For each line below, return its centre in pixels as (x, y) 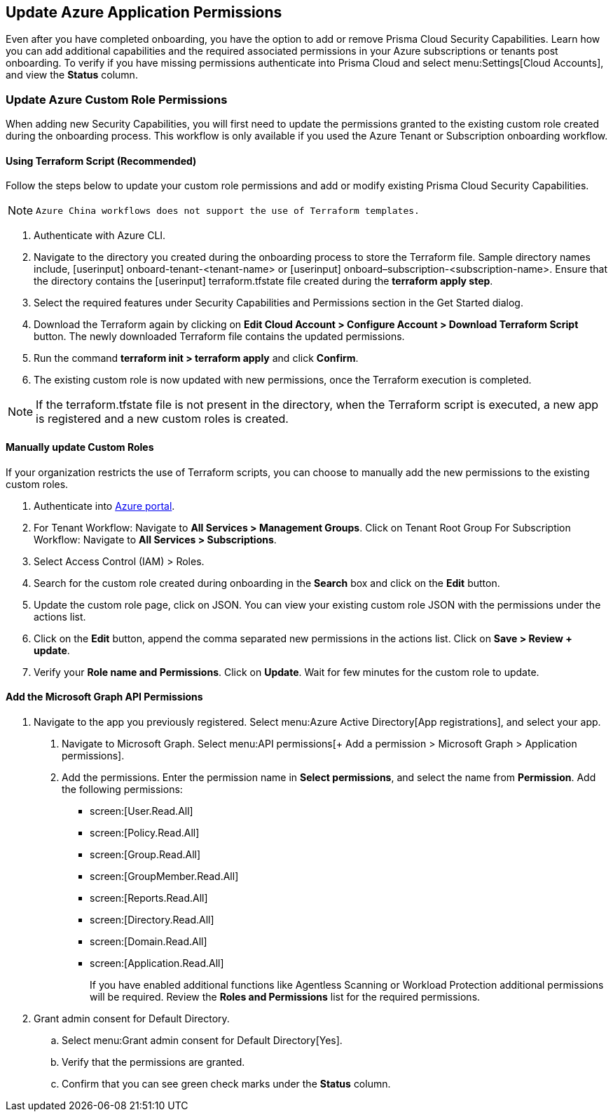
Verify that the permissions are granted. (153, 1062)
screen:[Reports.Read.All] (149, 898)
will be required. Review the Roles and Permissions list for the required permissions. (285, 996)
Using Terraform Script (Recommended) (101, 161)
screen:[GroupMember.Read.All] (164, 876)
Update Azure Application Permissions (144, 12)
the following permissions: (122, 789)
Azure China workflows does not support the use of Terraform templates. (228, 210)
